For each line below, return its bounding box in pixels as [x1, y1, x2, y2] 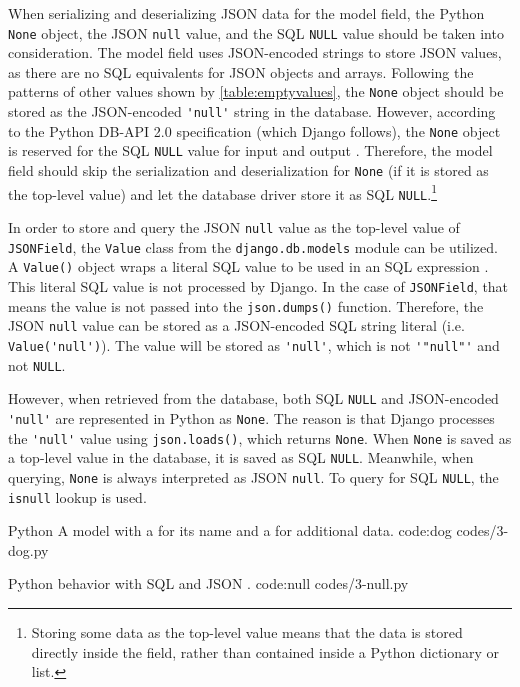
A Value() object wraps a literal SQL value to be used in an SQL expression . [8, 256, 489, 277]
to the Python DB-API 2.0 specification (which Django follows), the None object [8, 120, 501, 141]
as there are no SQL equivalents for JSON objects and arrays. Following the [8, 61, 474, 82]
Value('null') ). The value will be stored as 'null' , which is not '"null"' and [8, 334, 500, 355]
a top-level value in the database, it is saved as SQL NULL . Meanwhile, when [8, 447, 474, 468]
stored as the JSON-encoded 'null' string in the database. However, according [8, 101, 496, 122]
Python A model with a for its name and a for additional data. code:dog [8, 520, 452, 541]
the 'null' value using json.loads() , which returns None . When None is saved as [8, 427, 512, 448]
